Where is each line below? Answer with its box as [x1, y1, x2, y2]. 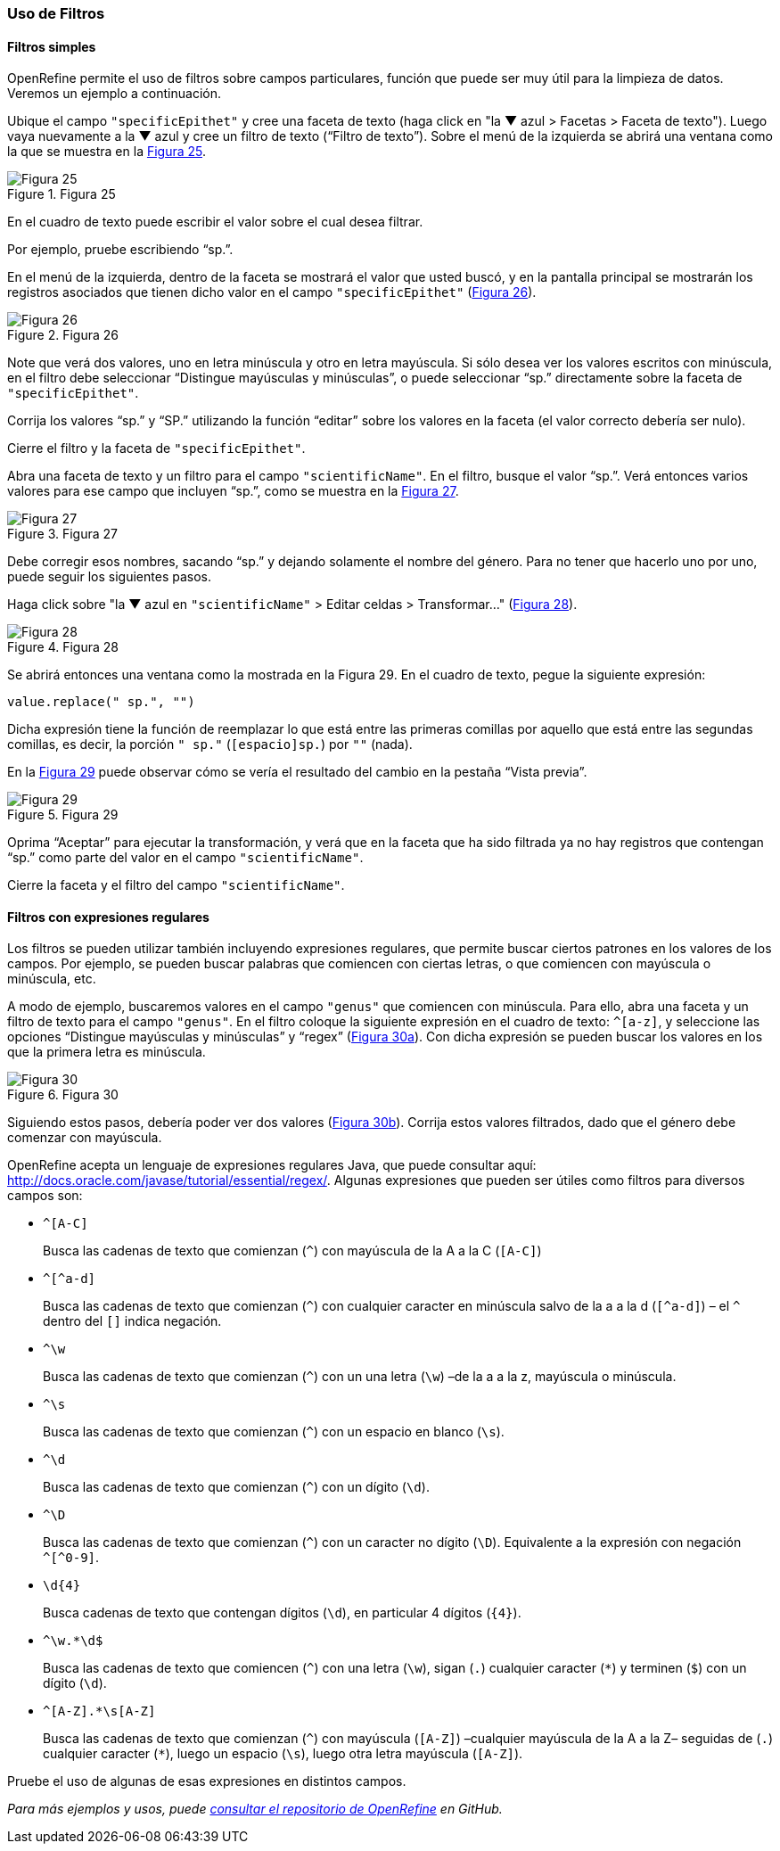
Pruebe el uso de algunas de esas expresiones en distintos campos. [7, 1773, 406, 1789]
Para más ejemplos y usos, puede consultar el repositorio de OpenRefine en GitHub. [7, 1801, 503, 1817]
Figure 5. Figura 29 [7, 807, 119, 823]
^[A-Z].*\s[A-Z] [43, 1704, 156, 1719]
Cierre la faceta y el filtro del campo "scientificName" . [7, 877, 345, 893]
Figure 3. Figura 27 [7, 526, 119, 542]
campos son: [7, 1188, 83, 1204]
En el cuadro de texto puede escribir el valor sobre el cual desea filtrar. [7, 214, 423, 230]
